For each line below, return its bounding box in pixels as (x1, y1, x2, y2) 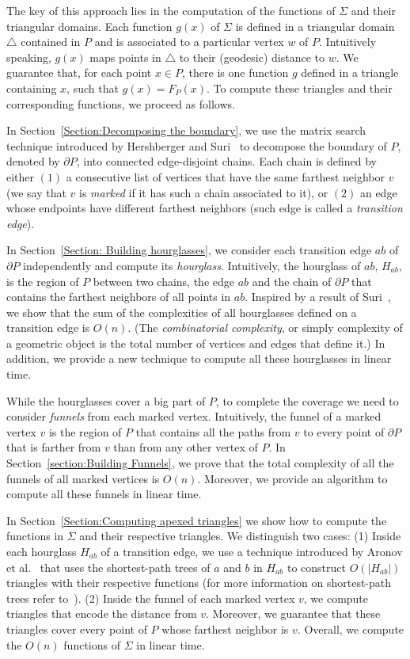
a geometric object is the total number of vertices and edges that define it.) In (6, 334, 385, 351)
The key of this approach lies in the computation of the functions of (6, 2, 336, 18)
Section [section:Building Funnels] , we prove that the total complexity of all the (6, 455, 394, 471)
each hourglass (6, 543, 77, 559)
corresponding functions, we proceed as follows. (6, 95, 235, 112)
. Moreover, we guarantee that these (206, 605, 381, 622)
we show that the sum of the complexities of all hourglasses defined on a (6, 303, 357, 320)
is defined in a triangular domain (235, 17, 395, 34)
